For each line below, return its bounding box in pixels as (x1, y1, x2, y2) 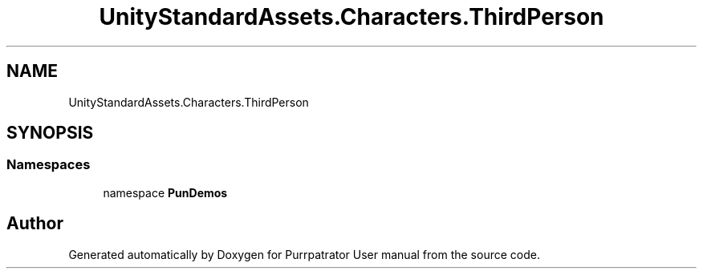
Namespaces (6, 156, 91, 173)
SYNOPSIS (6, 123, 94, 144)
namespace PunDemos (103, 185, 228, 200)
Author (6, 213, 63, 234)
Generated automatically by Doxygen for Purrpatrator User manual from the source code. (68, 247, 540, 261)
